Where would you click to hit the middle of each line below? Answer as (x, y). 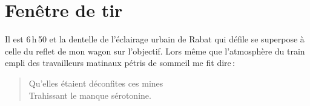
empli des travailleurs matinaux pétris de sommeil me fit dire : (120, 63)
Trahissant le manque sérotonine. (90, 95)
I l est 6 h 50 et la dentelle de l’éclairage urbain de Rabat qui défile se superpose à (155, 39)
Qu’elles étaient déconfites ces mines (96, 83)
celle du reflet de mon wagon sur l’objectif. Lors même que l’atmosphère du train (155, 51)
